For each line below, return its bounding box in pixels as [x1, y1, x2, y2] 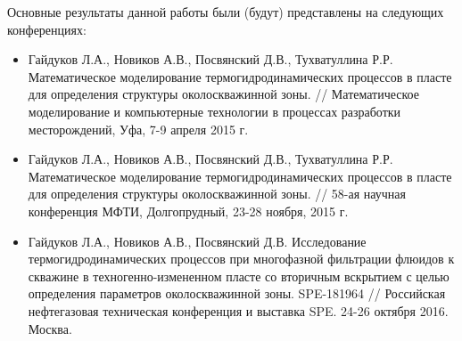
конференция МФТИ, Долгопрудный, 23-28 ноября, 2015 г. [28, 201, 349, 220]
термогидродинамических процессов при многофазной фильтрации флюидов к [28, 249, 455, 268]
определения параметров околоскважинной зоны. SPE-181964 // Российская [28, 284, 446, 303]
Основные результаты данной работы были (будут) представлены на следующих [7, 3, 444, 20]
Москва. [28, 319, 72, 337]
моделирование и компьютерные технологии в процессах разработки [28, 101, 401, 120]
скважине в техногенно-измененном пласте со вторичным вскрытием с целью [28, 266, 450, 285]
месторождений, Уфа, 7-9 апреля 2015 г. [28, 119, 249, 138]
